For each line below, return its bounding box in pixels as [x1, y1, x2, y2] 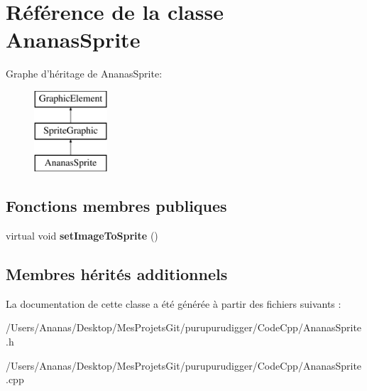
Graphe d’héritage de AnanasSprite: [6, 66, 163, 81]
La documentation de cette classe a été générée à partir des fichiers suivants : [6, 296, 341, 311]
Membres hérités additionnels [6, 263, 228, 285]
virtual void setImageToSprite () [6, 228, 158, 243]
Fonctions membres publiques [6, 195, 227, 217]
